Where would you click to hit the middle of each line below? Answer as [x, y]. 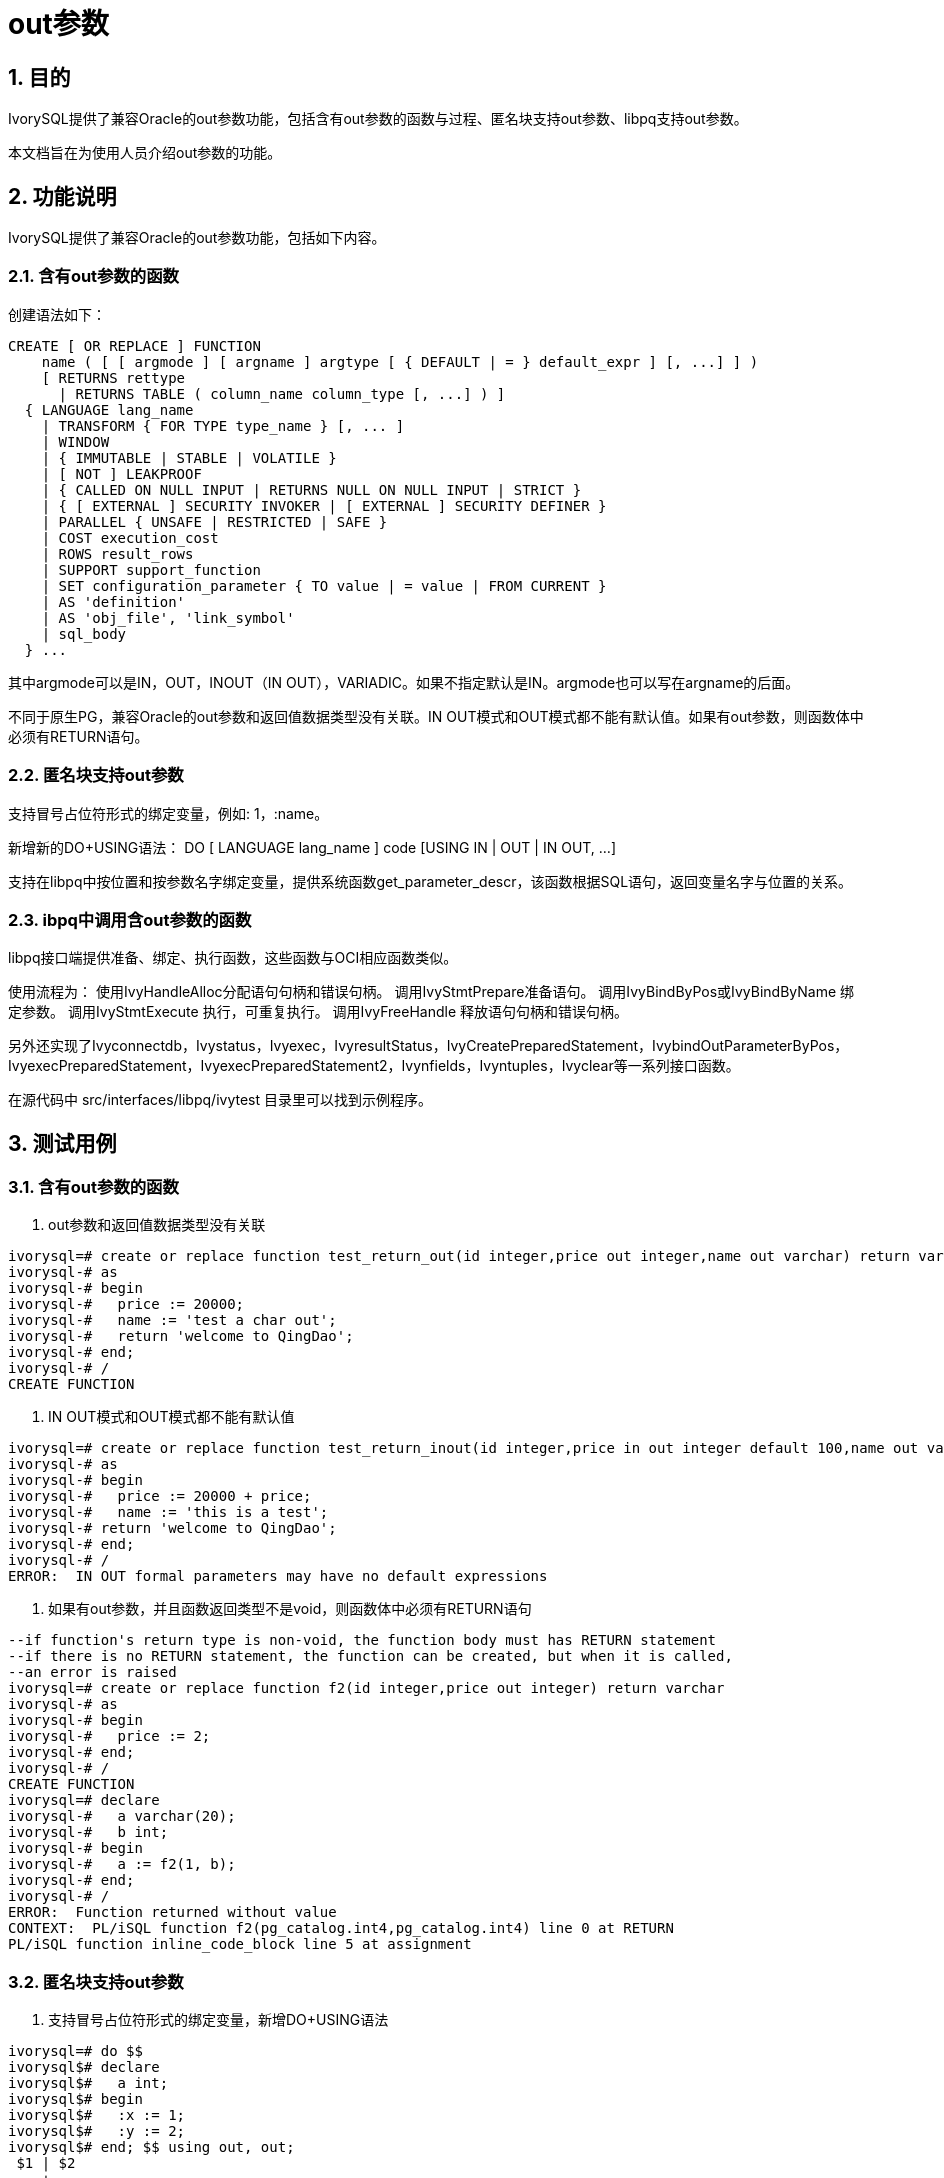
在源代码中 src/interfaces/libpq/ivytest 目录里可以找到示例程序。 [220, 1100]
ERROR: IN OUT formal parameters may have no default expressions [278, 1576]
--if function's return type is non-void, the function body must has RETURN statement [362, 1640]
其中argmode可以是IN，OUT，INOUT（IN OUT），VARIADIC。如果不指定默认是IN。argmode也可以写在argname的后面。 [404, 682]
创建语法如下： [57, 314]
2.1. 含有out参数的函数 [93, 276]
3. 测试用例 [62, 1143]
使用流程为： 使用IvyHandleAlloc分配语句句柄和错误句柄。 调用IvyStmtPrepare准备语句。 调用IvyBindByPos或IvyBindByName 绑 [431, 992]
